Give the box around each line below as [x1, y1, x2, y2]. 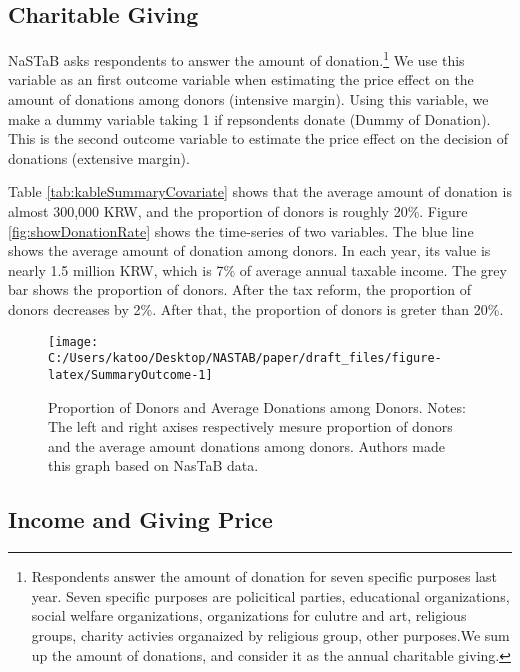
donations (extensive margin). [8, 147, 190, 168]
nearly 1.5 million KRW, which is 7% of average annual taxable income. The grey [8, 259, 507, 280]
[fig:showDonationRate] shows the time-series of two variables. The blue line [8, 220, 474, 241]
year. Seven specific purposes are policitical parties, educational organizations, [31, 585, 510, 606]
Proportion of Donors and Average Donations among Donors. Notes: [48, 396, 466, 417]
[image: [48, 334, 99, 349]
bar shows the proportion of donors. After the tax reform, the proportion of [8, 279, 472, 300]
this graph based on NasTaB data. [48, 455, 259, 476]
